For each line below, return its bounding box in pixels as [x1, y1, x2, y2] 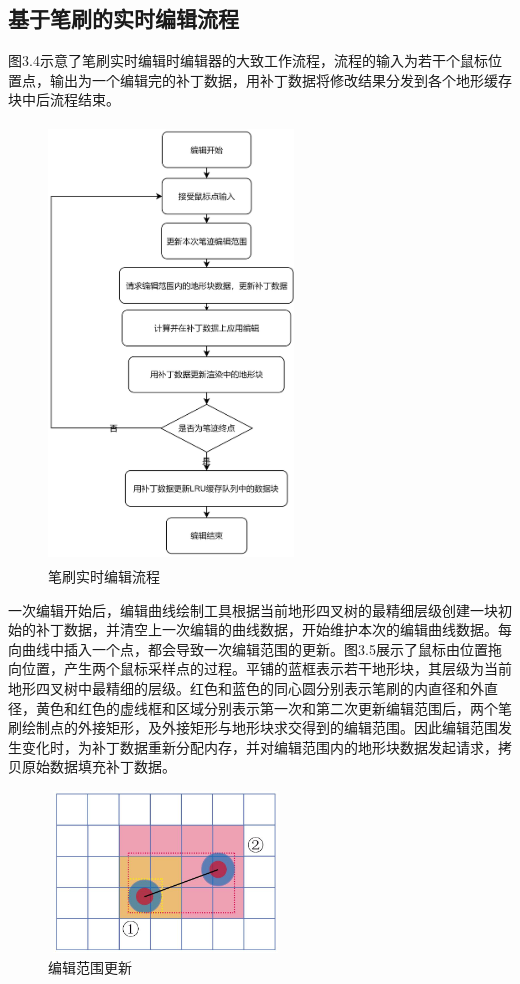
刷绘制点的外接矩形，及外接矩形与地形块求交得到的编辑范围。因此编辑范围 [8, 717, 498, 738]
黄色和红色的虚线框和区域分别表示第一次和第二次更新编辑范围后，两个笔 [35, 697, 512, 718]
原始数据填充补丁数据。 [21, 756, 176, 777]
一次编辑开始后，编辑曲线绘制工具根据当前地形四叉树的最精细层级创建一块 [8, 599, 498, 620]
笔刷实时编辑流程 [48, 566, 160, 586]
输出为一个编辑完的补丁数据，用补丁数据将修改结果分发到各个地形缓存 [49, 69, 512, 90]
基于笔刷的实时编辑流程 [8, 3, 239, 34]
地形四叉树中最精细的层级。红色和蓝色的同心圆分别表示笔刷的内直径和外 [8, 677, 484, 698]
